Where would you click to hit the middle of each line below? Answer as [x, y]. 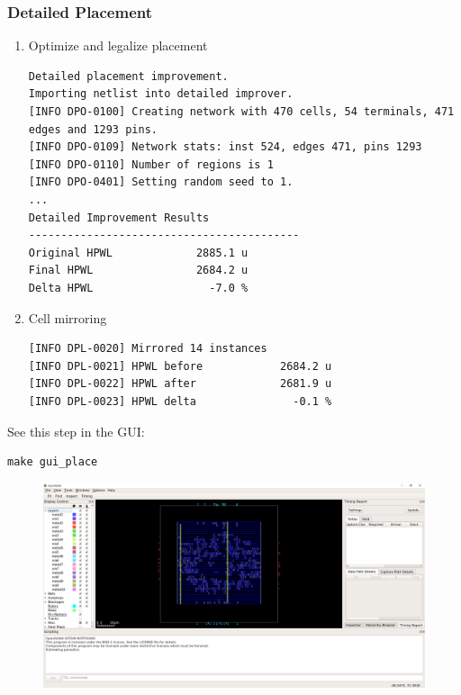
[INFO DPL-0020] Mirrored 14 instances [148, 349]
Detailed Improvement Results [119, 217]
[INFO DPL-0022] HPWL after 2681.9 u [180, 384]
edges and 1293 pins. [93, 129]
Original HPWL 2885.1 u [138, 253]
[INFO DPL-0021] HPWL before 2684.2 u [180, 366]
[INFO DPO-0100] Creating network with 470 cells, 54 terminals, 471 [241, 112]
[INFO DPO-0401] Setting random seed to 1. [161, 182]
